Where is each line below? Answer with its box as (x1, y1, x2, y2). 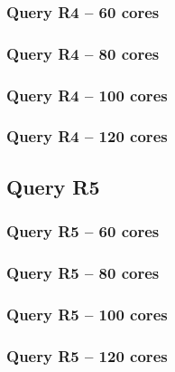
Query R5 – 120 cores (6, 344, 168, 367)
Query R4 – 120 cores (6, 125, 168, 148)
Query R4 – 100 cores (6, 83, 168, 106)
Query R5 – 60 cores (6, 220, 160, 243)
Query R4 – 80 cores (6, 42, 160, 64)
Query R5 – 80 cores (6, 261, 160, 283)
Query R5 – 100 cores (6, 302, 168, 325)
